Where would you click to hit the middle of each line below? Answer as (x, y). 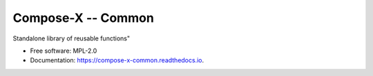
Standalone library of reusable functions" (71, 38)
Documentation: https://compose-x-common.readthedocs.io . (117, 60)
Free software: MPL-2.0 (64, 51)
